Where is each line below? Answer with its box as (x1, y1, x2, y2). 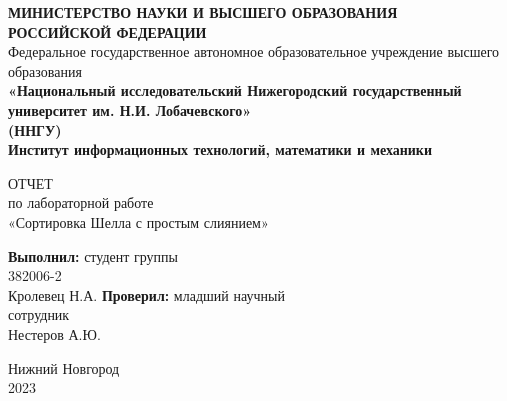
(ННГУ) (8, 119, 62, 140)
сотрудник (8, 304, 70, 325)
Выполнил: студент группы (8, 245, 178, 266)
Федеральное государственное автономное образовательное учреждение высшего (8, 41, 500, 62)
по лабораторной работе (8, 192, 154, 213)
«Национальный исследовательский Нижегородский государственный (8, 80, 462, 101)
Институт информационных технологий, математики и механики (8, 139, 432, 160)
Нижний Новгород (8, 357, 120, 378)
